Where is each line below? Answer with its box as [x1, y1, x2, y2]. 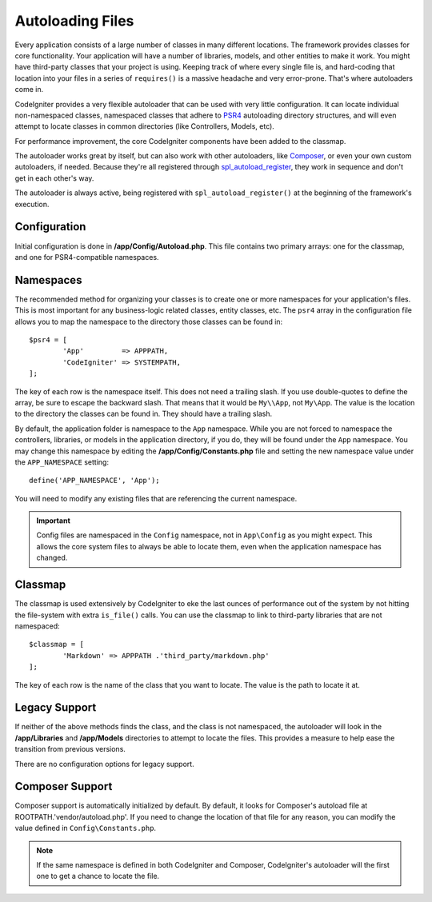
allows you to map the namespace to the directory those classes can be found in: [14, 317, 283, 326]
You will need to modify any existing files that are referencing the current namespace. [14, 493, 298, 503]
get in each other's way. [14, 173, 94, 183]
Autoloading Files [14, 12, 134, 30]
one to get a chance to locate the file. [36, 872, 160, 881]
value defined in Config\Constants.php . [14, 824, 156, 833]
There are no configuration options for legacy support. [14, 759, 195, 768]
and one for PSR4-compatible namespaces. [14, 252, 159, 261]
